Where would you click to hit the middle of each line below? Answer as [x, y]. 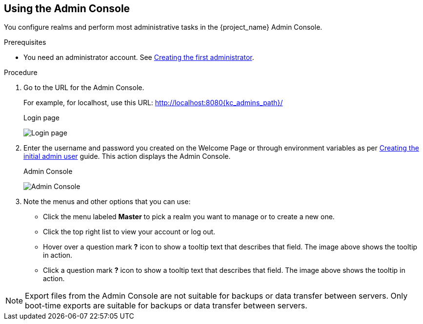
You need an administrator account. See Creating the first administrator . [139, 57]
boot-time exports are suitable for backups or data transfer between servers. [166, 306]
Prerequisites [25, 42]
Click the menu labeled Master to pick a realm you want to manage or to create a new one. [189, 217]
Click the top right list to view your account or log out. [129, 232]
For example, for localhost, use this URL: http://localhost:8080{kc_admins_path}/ [153, 103]
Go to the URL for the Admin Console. [84, 88]
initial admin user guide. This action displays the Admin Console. [127, 156]
